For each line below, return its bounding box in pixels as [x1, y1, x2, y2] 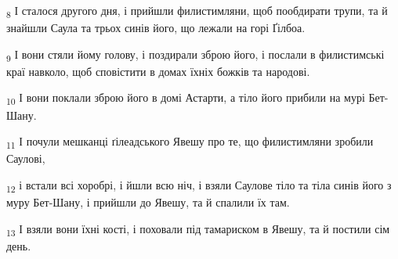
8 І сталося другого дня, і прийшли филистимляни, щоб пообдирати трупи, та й [6, 2, 388, 20]
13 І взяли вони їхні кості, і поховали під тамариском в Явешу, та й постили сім [6, 220, 390, 239]
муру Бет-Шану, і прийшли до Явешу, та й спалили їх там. [6, 194, 290, 210]
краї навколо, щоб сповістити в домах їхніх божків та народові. [6, 63, 310, 79]
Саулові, [6, 150, 45, 167]
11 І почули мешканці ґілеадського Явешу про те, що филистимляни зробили [6, 133, 374, 151]
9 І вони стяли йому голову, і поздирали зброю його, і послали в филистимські [6, 45, 385, 64]
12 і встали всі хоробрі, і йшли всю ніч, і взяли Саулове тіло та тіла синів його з [6, 176, 392, 195]
